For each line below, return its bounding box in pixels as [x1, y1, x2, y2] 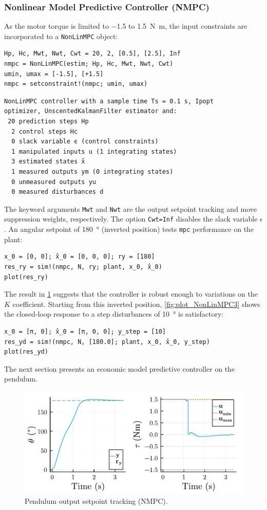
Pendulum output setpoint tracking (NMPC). [25, 496, 168, 506]
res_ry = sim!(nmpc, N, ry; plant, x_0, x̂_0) [4, 263, 162, 270]
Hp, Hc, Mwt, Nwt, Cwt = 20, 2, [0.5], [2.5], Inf [4, 50, 181, 58]
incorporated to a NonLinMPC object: [4, 30, 118, 41]
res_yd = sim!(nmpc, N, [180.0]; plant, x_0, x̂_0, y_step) [4, 338, 210, 345]
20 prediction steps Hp [8, 118, 89, 125]
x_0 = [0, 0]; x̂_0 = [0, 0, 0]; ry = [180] [4, 253, 155, 261]
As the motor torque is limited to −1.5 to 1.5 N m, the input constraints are [4, 21, 247, 31]
